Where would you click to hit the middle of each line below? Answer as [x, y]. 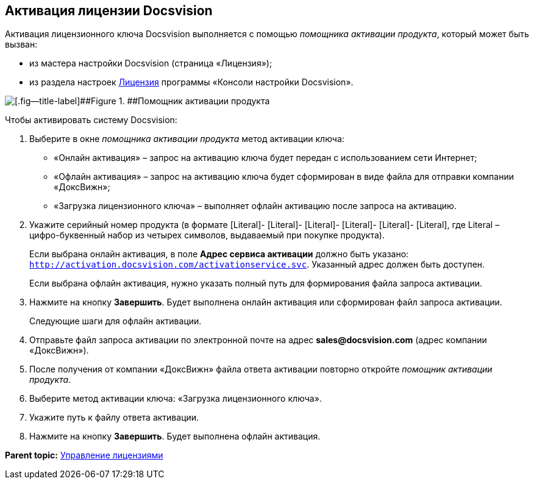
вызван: [21, 44]
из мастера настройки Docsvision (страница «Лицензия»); [151, 63]
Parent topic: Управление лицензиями [84, 455]
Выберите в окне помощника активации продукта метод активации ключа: [187, 139]
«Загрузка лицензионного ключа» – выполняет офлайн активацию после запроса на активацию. [255, 206]
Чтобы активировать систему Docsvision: [91, 120]
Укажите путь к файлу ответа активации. [114, 418]
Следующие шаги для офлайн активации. [116, 321]
